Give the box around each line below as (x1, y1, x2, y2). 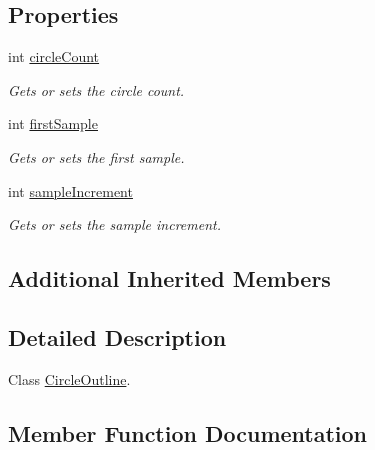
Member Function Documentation (8, 417, 368, 448)
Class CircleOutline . (8, 368, 131, 389)
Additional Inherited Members (8, 263, 331, 294)
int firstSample (8, 113, 98, 134)
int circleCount (8, 46, 100, 67)
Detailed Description (8, 321, 227, 352)
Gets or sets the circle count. (8, 79, 185, 100)
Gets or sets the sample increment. (8, 214, 222, 235)
